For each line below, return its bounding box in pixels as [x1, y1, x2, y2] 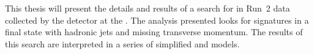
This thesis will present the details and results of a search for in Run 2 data [5, 2, 290, 14]
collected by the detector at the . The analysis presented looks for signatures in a [5, 13, 309, 26]
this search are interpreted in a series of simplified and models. [5, 37, 240, 50]
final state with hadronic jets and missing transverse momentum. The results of [5, 25, 303, 38]
